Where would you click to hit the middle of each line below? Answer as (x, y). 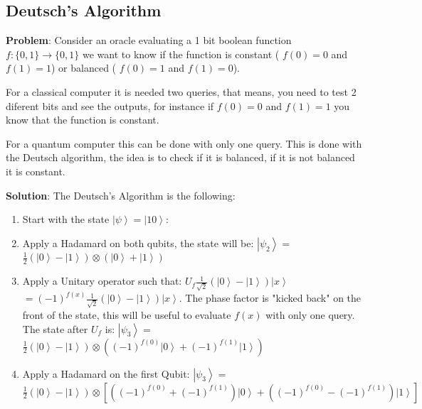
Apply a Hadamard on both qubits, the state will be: (138, 242)
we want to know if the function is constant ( (181, 54)
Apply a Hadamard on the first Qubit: (106, 373)
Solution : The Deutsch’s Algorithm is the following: (121, 195)
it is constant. (36, 171)
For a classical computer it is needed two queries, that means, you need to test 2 (181, 91)
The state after (55, 328)
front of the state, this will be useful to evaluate (127, 314)
